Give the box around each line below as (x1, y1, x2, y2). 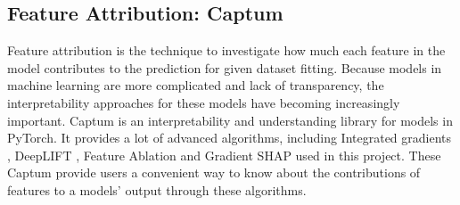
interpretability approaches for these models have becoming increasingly (7, 93, 400, 111)
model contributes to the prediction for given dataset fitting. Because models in (7, 58, 442, 77)
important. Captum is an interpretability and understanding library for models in (7, 111, 453, 129)
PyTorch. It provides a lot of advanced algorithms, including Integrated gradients (7, 128, 452, 147)
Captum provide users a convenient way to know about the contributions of (7, 163, 421, 182)
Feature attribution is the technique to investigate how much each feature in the (7, 41, 446, 60)
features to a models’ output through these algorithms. (7, 180, 307, 199)
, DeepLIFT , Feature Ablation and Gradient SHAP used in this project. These (7, 145, 441, 164)
